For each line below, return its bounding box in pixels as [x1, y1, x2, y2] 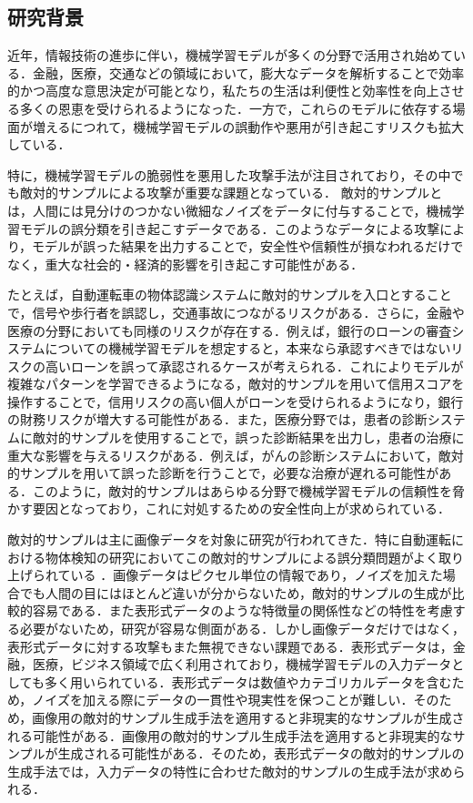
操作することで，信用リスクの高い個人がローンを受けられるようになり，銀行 [7, 391, 464, 411]
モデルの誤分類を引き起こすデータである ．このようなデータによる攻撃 [19, 219, 440, 238]
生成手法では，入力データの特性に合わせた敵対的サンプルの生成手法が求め [7, 761, 453, 780]
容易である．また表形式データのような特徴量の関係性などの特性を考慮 [32, 601, 453, 620]
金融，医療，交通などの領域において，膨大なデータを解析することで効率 [32, 63, 465, 82]
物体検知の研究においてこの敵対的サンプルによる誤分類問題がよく [45, 547, 439, 566]
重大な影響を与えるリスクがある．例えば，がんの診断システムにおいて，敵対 [7, 445, 464, 464]
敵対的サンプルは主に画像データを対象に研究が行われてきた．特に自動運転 [7, 530, 452, 549]
